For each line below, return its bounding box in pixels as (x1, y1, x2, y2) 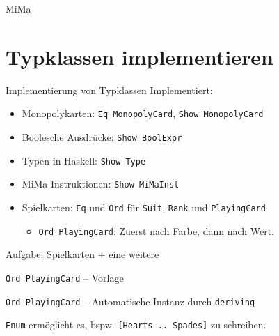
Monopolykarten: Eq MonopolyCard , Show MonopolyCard (22, 106, 264, 121)
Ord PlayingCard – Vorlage (6, 270, 124, 284)
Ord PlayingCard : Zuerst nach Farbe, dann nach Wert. (38, 223, 275, 238)
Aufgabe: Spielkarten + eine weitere (6, 247, 159, 261)
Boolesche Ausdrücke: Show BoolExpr (22, 129, 182, 144)
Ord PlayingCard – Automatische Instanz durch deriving (6, 293, 255, 308)
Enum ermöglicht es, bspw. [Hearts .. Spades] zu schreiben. (6, 317, 266, 332)
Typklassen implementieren (6, 42, 273, 70)
